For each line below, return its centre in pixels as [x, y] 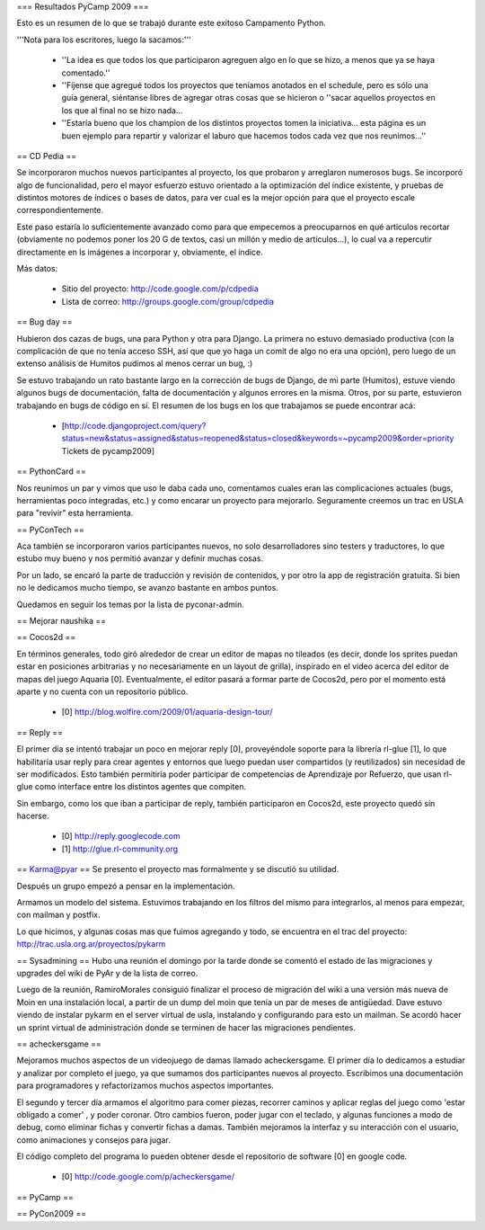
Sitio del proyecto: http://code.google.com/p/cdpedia [160, 289]
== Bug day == [44, 322]
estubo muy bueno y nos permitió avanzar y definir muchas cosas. [140, 558]
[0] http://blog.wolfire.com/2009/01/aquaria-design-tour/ [167, 712]
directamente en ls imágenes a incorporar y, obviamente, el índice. [140, 252]
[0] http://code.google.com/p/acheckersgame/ [148, 1177]
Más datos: [37, 269]
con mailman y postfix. [58, 915]
